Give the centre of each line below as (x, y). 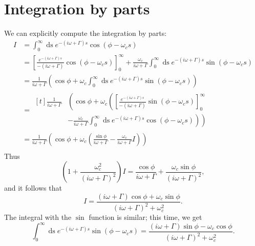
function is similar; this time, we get (145, 217)
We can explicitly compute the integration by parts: (86, 33)
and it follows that (33, 188)
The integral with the (38, 217)
